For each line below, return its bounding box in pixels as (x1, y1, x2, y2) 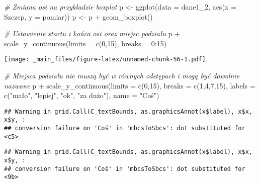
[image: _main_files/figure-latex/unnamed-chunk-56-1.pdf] (4, 56, 206, 63)
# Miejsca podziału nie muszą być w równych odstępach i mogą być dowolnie (4, 70, 240, 81)
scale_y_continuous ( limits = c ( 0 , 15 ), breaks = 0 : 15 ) (4, 38, 167, 48)
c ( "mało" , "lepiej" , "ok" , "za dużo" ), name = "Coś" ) (4, 90, 159, 101)
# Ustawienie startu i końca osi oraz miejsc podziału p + (4, 28, 180, 39)
